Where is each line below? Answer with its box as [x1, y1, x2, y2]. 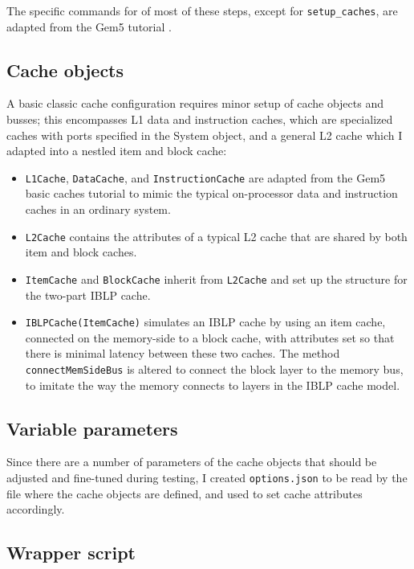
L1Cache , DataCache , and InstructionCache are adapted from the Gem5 [25, 169, 386, 186]
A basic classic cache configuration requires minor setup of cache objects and [6, 95, 384, 112]
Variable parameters [6, 415, 178, 440]
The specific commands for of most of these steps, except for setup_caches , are [6, 2, 398, 18]
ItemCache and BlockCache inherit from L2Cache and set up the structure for [25, 270, 408, 287]
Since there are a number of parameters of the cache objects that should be [6, 453, 377, 470]
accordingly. [6, 501, 65, 518]
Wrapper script [6, 540, 136, 565]
